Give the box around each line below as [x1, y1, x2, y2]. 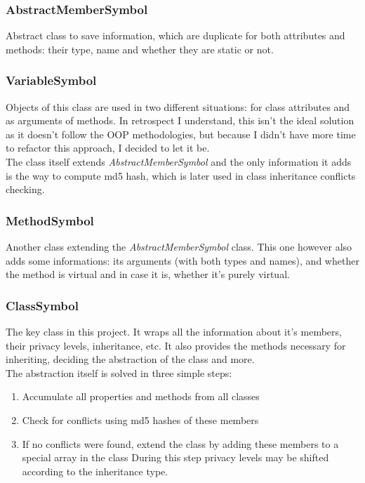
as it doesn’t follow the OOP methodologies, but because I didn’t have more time [6, 126, 356, 141]
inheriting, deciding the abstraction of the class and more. [6, 352, 255, 366]
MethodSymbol [6, 211, 94, 229]
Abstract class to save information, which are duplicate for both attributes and [6, 28, 345, 43]
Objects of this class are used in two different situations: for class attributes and [6, 99, 350, 114]
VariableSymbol [6, 72, 97, 89]
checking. [6, 182, 45, 197]
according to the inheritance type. [22, 463, 168, 478]
